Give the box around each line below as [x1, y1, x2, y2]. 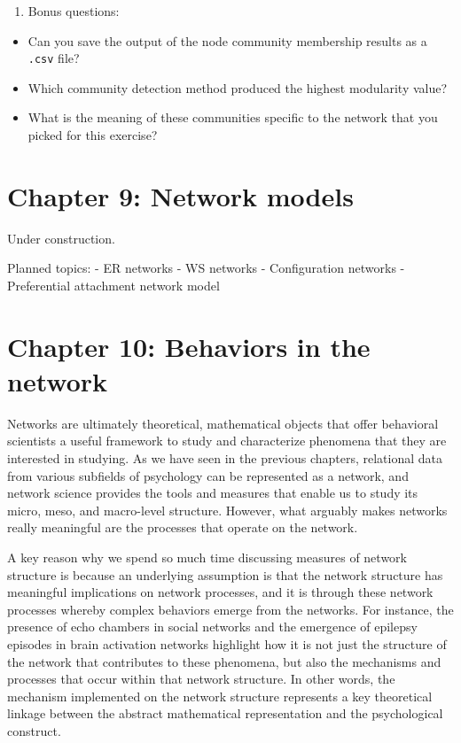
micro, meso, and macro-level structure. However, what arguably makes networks [7, 500, 448, 519]
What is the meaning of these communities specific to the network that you [27, 108, 438, 127]
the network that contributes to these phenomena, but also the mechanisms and [7, 652, 441, 670]
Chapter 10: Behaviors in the [7, 328, 371, 364]
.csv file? [27, 49, 80, 67]
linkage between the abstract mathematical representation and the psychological [7, 704, 443, 723]
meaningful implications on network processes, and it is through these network [7, 583, 434, 601]
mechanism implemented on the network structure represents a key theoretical [7, 686, 433, 705]
